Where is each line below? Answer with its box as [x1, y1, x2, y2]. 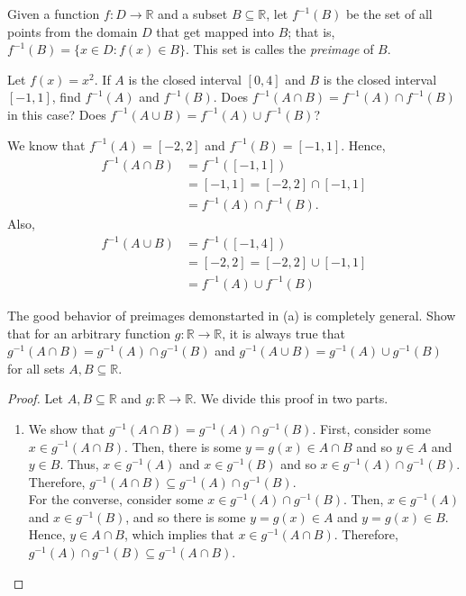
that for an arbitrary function [7, 323, 171, 342]
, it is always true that [222, 323, 345, 342]
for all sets [7, 358, 65, 377]
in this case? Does [7, 104, 106, 123]
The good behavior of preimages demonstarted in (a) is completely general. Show [7, 305, 456, 324]
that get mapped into [156, 22, 275, 41]
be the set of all [345, 5, 433, 23]
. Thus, [59, 455, 99, 474]
